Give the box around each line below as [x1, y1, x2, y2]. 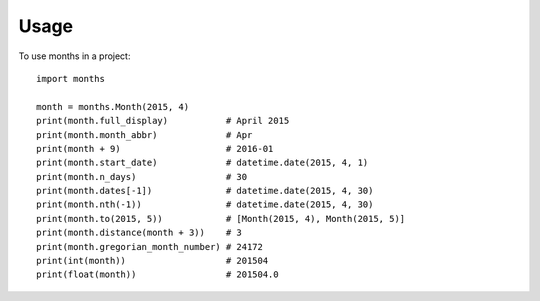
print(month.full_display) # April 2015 [36, 115, 290, 127]
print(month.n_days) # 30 [36, 171, 248, 182]
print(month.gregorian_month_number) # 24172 [36, 241, 264, 252]
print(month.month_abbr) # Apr [36, 129, 253, 140]
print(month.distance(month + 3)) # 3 [36, 227, 242, 239]
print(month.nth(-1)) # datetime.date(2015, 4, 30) [36, 199, 374, 210]
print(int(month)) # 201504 [36, 255, 269, 267]
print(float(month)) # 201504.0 [36, 269, 279, 280]
